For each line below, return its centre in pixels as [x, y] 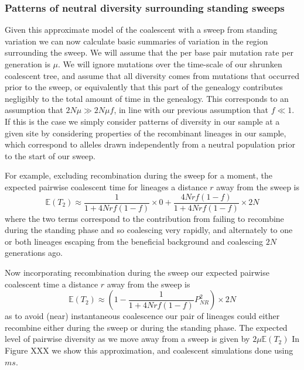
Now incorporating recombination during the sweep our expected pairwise [137, 272]
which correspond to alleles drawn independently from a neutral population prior [150, 144]
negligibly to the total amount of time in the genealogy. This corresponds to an [147, 98]
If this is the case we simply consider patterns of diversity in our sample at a [142, 121]
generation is [28, 64]
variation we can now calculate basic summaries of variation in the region [136, 41]
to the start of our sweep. [50, 155]
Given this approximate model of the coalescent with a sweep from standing [141, 30]
